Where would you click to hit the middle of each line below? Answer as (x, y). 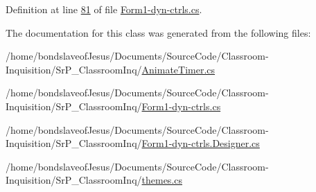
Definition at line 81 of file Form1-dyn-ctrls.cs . (104, 9)
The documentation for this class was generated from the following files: (158, 32)
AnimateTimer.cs (178, 69)
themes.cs (162, 180)
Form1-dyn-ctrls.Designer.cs (201, 143)
